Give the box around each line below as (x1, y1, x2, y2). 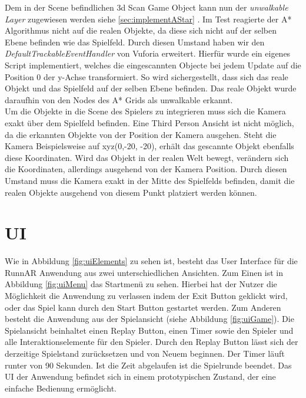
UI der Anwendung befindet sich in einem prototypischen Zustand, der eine (5, 370, 276, 383)
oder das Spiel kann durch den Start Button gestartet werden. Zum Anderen (5, 301, 281, 313)
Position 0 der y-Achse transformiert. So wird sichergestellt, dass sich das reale (5, 70, 288, 83)
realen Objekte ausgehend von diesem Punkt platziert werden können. (5, 186, 257, 198)
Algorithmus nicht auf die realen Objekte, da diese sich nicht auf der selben (5, 24, 277, 37)
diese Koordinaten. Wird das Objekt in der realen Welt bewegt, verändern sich (5, 151, 289, 163)
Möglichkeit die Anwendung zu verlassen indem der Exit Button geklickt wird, (5, 290, 288, 301)
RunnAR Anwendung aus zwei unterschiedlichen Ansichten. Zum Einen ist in (5, 266, 284, 278)
